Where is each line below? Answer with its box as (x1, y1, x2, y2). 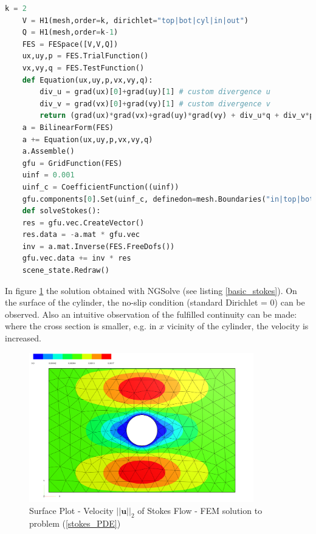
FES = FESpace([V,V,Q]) (22, 39, 118, 49)
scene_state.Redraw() (22, 266, 109, 275)
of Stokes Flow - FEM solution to (137, 504, 263, 516)
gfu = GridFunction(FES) (22, 159, 123, 168)
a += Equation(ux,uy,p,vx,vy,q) (22, 135, 153, 144)
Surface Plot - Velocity (29, 504, 114, 516)
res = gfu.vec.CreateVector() (22, 218, 145, 227)
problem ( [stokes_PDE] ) (29, 517, 121, 530)
